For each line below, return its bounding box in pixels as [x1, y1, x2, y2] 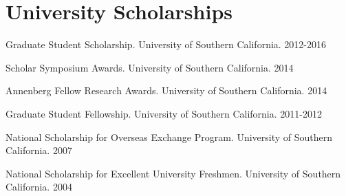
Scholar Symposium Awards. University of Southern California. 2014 [6, 60, 294, 74]
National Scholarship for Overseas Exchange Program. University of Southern [6, 129, 333, 144]
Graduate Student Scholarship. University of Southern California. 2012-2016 [6, 37, 327, 52]
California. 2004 [6, 179, 72, 194]
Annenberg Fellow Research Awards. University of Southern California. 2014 [6, 83, 327, 98]
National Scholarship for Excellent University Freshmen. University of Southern [6, 166, 341, 180]
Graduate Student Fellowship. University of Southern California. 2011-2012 [6, 106, 322, 120]
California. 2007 [6, 143, 72, 157]
